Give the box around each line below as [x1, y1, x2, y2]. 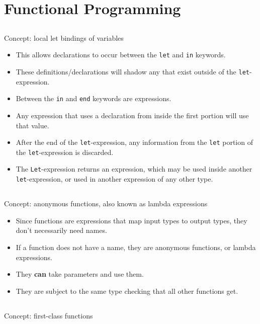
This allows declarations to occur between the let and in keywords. [16, 49, 226, 60]
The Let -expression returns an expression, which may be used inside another [16, 164, 252, 174]
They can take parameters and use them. [16, 269, 144, 279]
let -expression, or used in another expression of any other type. [16, 174, 213, 184]
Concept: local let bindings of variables [4, 32, 124, 43]
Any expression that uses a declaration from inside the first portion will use [16, 110, 249, 120]
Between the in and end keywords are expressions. [16, 93, 171, 104]
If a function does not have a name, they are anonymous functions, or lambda [16, 241, 256, 252]
